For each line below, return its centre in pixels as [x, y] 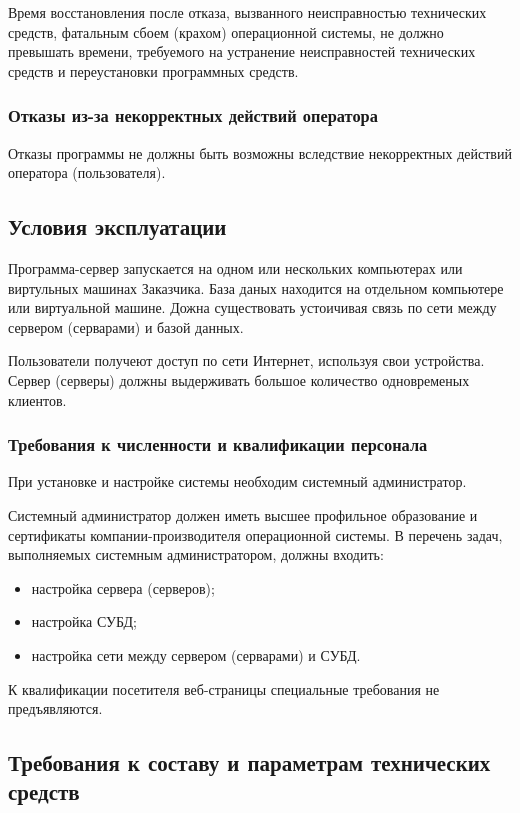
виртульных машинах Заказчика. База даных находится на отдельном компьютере [256, 287]
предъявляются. [55, 708]
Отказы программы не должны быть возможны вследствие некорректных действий [260, 152]
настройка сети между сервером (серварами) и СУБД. [196, 654]
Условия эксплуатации [117, 226]
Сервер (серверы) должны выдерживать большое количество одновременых [239, 379]
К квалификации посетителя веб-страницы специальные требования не [224, 688]
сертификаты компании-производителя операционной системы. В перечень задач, [255, 534]
